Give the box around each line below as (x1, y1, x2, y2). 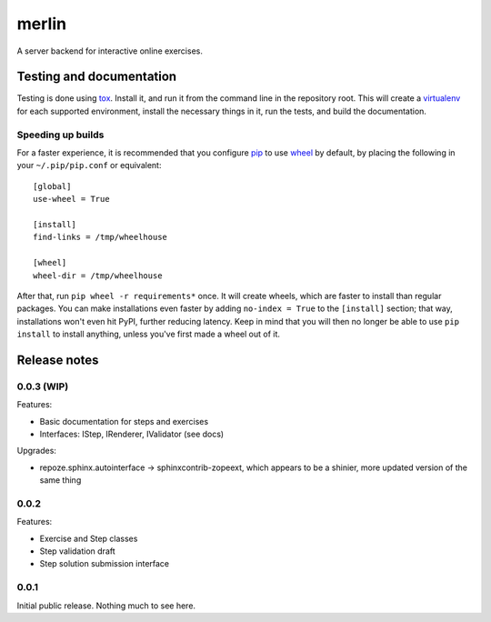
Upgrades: (16, 446, 56, 456)
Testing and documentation (16, 69, 177, 85)
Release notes (16, 352, 99, 367)
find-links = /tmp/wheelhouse (33, 232, 168, 243)
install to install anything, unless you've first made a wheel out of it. (16, 328, 281, 340)
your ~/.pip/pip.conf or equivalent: (16, 160, 162, 171)
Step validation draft (39, 546, 115, 557)
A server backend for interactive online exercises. (16, 45, 204, 56)
